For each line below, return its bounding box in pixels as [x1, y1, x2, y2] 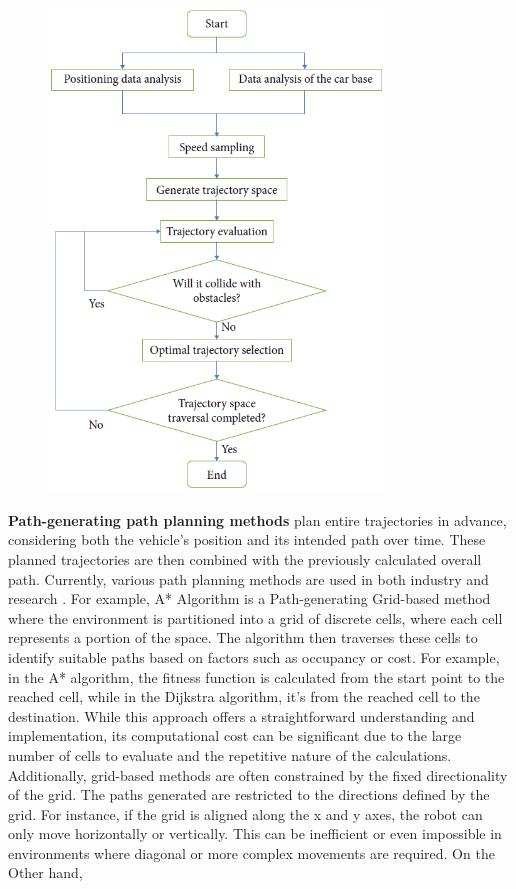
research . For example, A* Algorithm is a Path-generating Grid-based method [8, 588, 491, 609]
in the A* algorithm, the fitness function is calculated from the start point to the [8, 666, 505, 687]
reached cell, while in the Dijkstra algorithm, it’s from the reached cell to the [8, 686, 480, 707]
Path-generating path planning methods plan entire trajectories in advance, [8, 509, 507, 530]
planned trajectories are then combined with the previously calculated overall [8, 548, 482, 569]
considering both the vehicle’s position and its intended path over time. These [8, 529, 486, 550]
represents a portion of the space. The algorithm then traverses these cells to [8, 627, 478, 648]
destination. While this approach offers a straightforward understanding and [8, 705, 475, 726]
